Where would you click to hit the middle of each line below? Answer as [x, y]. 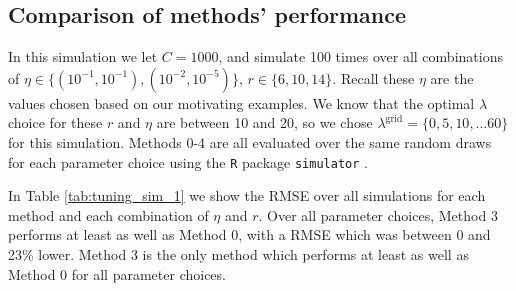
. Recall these [373, 77]
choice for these [55, 122]
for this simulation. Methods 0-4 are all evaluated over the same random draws [250, 141]
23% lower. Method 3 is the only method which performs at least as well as [238, 254]
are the [452, 77]
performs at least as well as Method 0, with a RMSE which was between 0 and [249, 234]
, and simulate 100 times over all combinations [360, 56]
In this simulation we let [83, 56]
